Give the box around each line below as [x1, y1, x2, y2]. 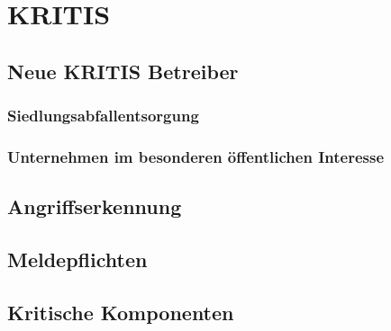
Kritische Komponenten [7, 298, 234, 326]
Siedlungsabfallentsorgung [7, 104, 199, 127]
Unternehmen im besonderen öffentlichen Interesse [7, 145, 385, 167]
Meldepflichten [7, 246, 148, 273]
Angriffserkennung [7, 192, 182, 220]
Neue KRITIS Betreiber [7, 57, 239, 85]
